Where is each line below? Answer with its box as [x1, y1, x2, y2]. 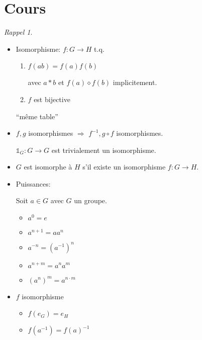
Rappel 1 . [4, 27, 33, 37]
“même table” [16, 111, 58, 121]
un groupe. [74, 195, 107, 206]
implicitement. [113, 77, 157, 88]
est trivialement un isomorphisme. [51, 144, 156, 155]
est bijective [34, 94, 70, 104]
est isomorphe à [24, 161, 72, 172]
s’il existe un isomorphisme [82, 161, 166, 172]
